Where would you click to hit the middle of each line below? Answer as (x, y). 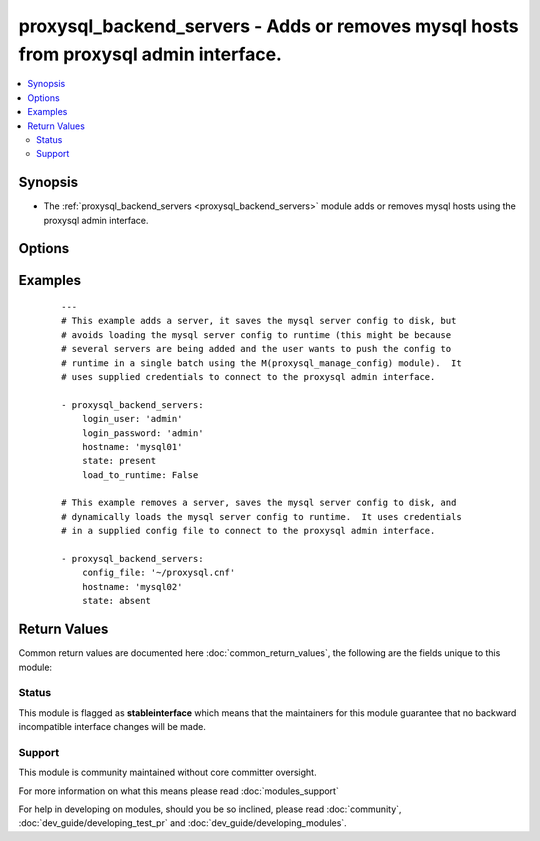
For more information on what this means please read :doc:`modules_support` (178, 791)
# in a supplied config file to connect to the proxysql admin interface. (248, 531)
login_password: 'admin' (142, 433)
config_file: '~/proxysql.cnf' (158, 573)
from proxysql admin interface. (150, 54)
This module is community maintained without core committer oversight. (167, 772)
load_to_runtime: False (140, 474)
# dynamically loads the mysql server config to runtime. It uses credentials (261, 516)
